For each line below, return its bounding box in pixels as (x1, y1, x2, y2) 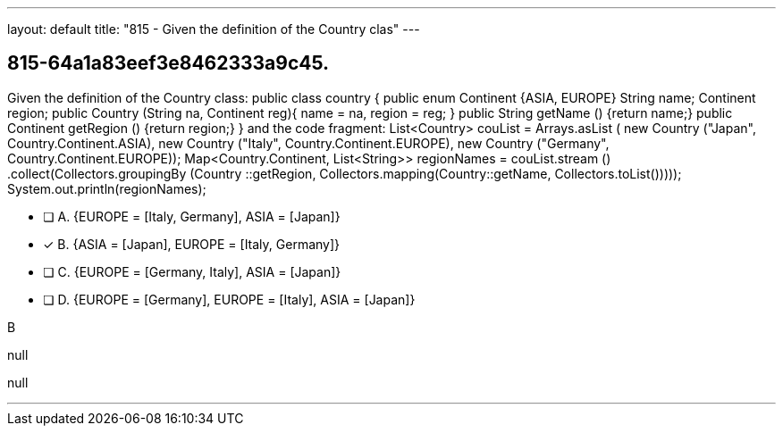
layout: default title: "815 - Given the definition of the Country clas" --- (7, 21, 420, 37)
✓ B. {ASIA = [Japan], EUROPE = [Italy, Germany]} (43, 236, 341, 252)
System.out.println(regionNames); (7, 180, 206, 196)
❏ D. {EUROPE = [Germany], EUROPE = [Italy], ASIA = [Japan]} (43, 291, 416, 307)
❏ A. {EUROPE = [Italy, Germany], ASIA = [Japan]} (43, 208, 341, 224)
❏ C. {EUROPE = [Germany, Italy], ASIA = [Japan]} (43, 263, 341, 279)
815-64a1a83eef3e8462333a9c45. (7, 52, 330, 75)
